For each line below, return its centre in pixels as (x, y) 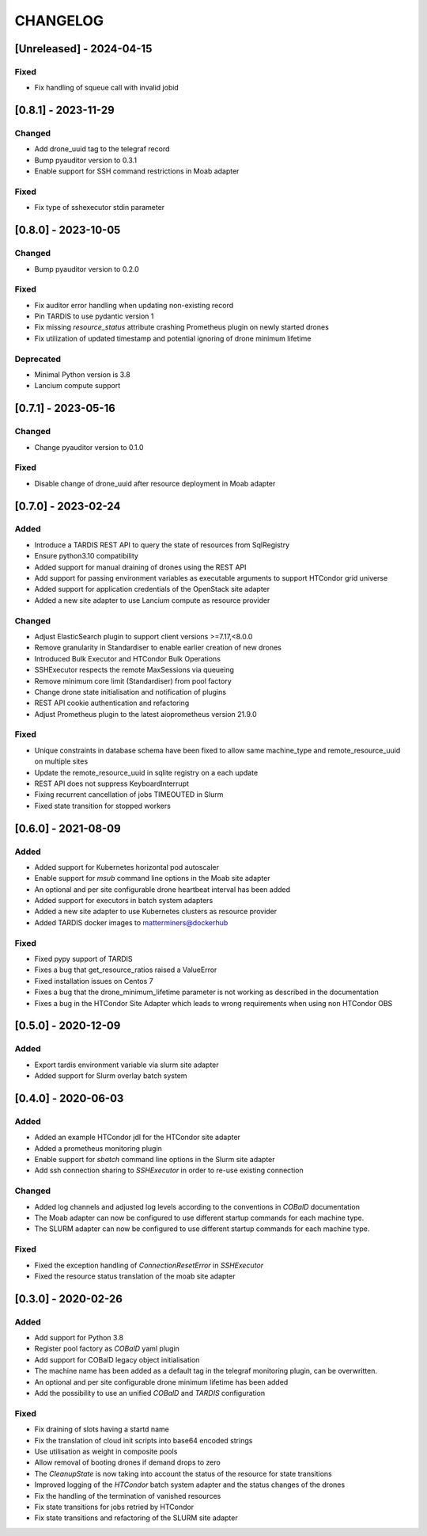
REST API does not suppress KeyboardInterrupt (112, 783)
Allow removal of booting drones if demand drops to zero (127, 1462)
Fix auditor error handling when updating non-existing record (134, 305)
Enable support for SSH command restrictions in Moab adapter (137, 171)
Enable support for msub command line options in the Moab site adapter (152, 879)
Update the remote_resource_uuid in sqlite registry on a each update (146, 772)
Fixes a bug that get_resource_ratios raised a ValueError (126, 970)
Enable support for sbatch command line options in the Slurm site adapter (155, 1160)
